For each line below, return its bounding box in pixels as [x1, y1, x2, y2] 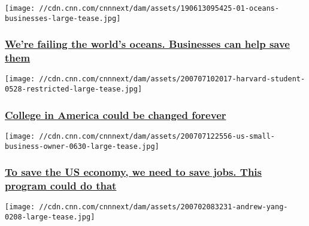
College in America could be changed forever [5, 107, 226, 122]
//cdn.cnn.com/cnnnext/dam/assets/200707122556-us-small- [39, 132, 275, 141]
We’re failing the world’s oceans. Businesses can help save [5, 36, 290, 51]
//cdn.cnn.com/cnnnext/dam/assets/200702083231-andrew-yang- [39, 203, 288, 212]
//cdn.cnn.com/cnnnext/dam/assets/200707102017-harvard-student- [39, 75, 305, 84]
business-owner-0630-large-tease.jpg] [5, 142, 159, 151]
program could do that [5, 178, 117, 193]
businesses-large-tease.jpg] [5, 14, 121, 23]
